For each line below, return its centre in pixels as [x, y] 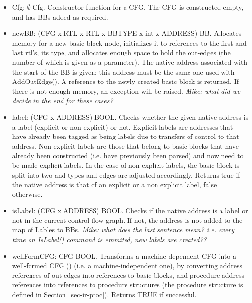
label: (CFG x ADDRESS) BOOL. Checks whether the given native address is [130, 117]
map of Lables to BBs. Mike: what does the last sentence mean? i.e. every [123, 230]
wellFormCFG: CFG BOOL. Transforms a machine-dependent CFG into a [124, 256]
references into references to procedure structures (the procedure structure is [127, 285]
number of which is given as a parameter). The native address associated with [130, 62]
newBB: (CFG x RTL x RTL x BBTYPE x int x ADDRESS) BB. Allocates [127, 33]
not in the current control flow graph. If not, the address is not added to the [127, 220]
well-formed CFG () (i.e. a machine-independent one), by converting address [127, 265]
